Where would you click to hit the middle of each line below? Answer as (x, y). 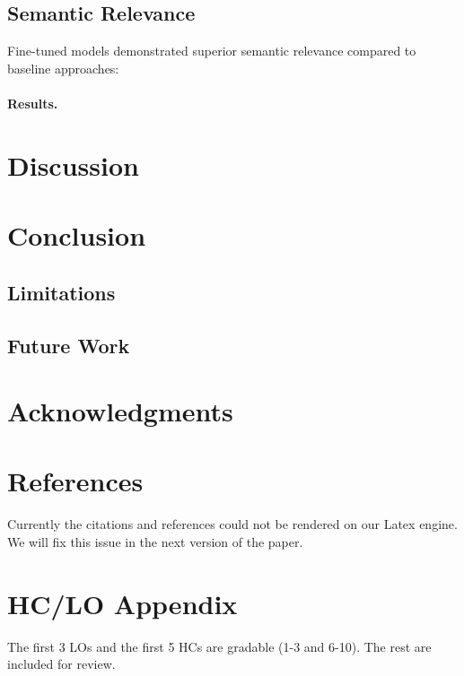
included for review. (61, 664)
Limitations (61, 292)
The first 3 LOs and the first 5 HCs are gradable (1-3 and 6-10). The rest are (219, 646)
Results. (33, 103)
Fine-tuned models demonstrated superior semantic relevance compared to (212, 51)
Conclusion (77, 235)
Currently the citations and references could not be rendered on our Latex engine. (232, 524)
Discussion (73, 165)
